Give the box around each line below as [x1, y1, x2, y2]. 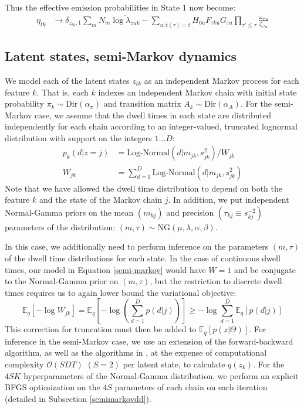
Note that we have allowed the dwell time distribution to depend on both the [5, 182, 283, 194]
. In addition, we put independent [168, 193, 289, 206]
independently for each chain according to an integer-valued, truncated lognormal [5, 120, 298, 132]
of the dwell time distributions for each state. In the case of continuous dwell [5, 251, 281, 264]
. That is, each [36, 86, 89, 98]
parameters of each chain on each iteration [114, 381, 268, 393]
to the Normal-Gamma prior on [5, 275, 119, 287]
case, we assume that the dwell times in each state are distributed [34, 108, 271, 121]
